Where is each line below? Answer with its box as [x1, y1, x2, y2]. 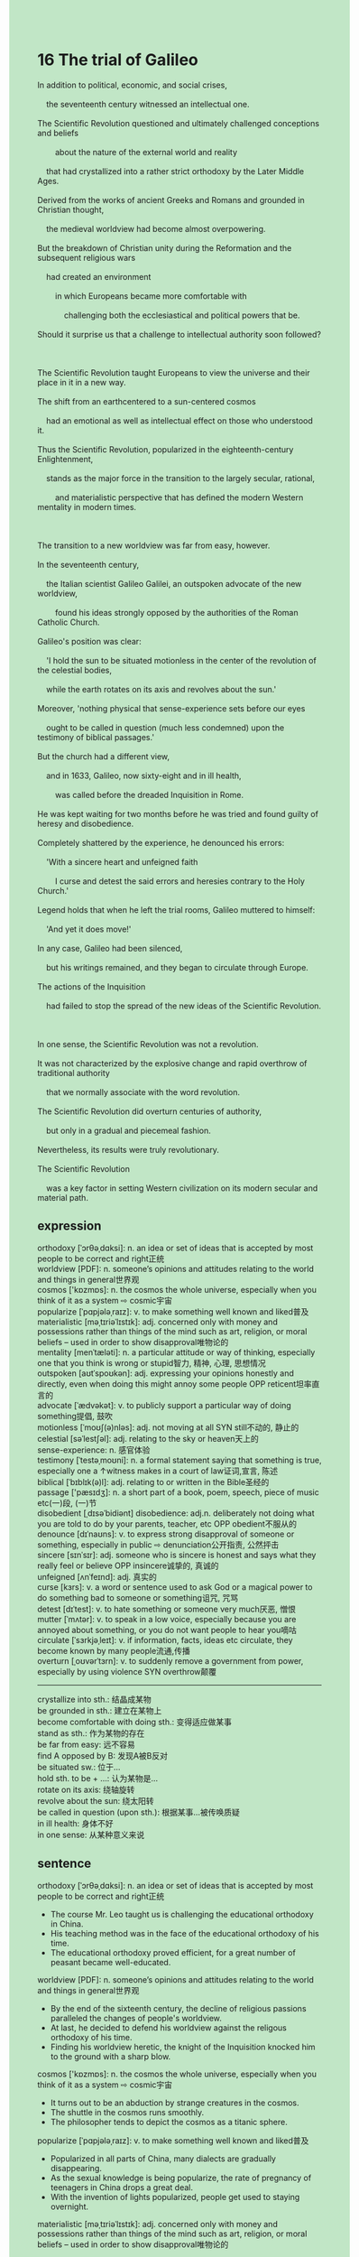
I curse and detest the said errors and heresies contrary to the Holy [54, 876, 305, 887]
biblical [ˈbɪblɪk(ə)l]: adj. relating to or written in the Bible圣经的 [37, 1476, 270, 1487]
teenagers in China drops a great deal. [50, 2181, 193, 2193]
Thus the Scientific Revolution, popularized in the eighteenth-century [37, 443, 294, 455]
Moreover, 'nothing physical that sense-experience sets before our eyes [37, 702, 306, 713]
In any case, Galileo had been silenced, [37, 943, 183, 953]
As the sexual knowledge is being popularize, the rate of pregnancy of [50, 2172, 312, 2183]
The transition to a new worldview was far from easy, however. [37, 540, 271, 551]
